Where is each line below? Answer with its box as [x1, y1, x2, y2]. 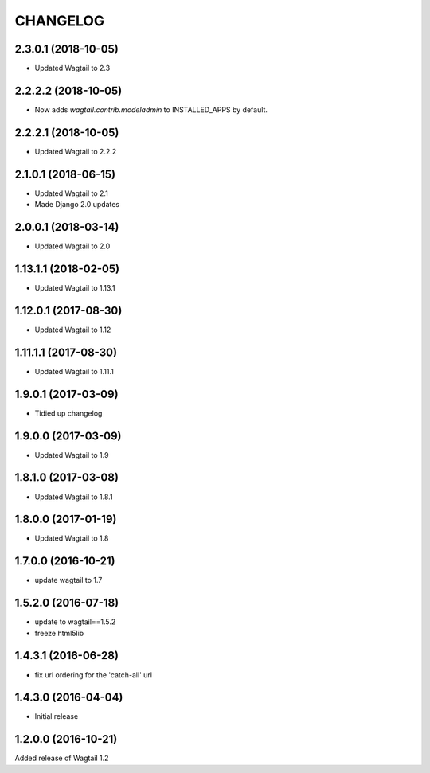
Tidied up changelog [34, 408, 103, 418]
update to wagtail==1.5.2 [34, 617, 116, 627]
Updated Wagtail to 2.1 [34, 188, 109, 198]
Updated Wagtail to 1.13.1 [34, 283, 115, 292]
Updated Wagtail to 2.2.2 [34, 146, 117, 156]
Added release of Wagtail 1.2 [14, 753, 109, 763]
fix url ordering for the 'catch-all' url [34, 670, 153, 680]
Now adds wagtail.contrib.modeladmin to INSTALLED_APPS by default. [34, 104, 268, 115]
